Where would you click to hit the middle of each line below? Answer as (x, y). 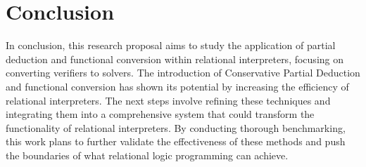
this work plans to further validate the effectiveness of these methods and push (176, 141)
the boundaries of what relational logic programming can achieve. (147, 155)
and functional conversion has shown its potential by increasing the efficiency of (177, 86)
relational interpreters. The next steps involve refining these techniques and (168, 100)
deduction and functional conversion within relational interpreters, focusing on (175, 59)
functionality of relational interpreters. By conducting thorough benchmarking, (176, 127)
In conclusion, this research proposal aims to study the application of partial (171, 45)
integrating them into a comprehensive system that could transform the (160, 114)
